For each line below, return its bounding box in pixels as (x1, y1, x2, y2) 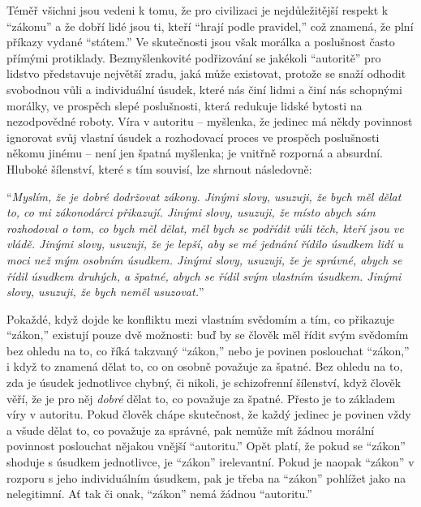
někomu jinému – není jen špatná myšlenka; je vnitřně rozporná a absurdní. (6, 144, 383, 161)
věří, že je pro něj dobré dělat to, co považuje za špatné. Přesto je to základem (6, 389, 396, 406)
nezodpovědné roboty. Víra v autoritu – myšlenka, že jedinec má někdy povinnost (6, 113, 413, 130)
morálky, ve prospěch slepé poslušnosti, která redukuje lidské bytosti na (6, 97, 363, 114)
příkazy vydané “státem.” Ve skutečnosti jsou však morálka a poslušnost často (6, 33, 395, 50)
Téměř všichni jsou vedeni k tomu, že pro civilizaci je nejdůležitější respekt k (6, 2, 389, 18)
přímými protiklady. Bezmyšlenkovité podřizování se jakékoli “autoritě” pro (6, 49, 381, 66)
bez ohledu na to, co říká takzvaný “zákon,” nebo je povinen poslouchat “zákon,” (6, 342, 410, 359)
